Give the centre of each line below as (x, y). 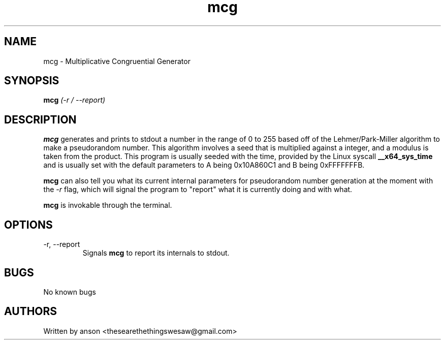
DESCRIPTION (40, 119)
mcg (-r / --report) (74, 100)
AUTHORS (31, 311)
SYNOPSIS (32, 81)
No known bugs (70, 292)
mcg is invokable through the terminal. (108, 205)
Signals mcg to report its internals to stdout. (156, 253)
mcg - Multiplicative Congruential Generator (117, 61)
